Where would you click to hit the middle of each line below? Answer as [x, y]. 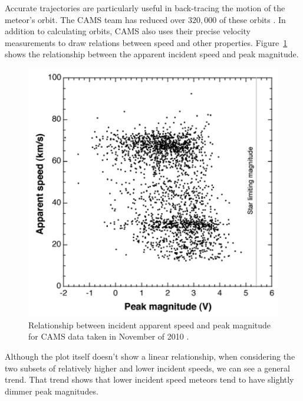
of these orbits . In [252, 19]
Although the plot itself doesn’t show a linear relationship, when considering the [150, 356]
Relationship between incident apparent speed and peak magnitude [150, 325]
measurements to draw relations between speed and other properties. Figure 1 [146, 42]
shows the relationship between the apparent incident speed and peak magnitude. [152, 54]
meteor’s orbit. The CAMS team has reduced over [95, 19]
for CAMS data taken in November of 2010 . [109, 336]
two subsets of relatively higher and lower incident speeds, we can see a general [147, 368]
